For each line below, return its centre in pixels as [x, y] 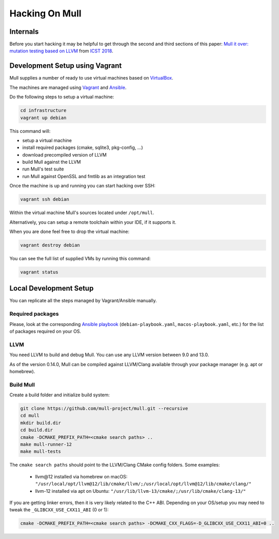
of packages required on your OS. [45, 331]
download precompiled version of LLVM [65, 155]
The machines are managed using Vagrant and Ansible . [68, 87]
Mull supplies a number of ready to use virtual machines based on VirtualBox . [92, 78]
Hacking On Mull [45, 13]
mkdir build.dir [41, 423]
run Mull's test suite [43, 169]
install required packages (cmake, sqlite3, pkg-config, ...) [83, 148]
